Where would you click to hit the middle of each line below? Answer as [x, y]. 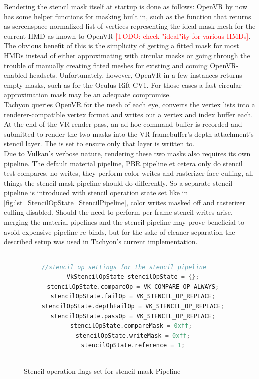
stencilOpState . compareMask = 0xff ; [131, 326]
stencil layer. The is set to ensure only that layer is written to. [99, 144]
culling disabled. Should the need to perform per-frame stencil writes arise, [118, 212]
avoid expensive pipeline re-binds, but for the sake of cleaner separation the [120, 231]
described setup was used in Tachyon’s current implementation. [101, 241]
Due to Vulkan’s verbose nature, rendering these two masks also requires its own [127, 153]
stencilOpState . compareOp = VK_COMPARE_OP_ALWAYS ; [133, 286]
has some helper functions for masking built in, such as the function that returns [128, 16]
